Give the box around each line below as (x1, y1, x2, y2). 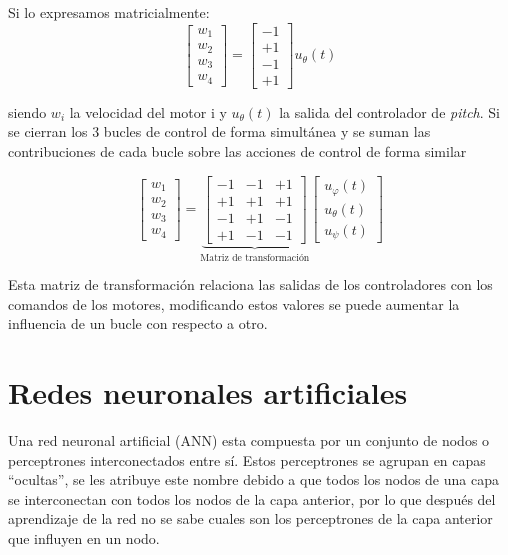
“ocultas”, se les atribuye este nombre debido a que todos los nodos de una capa (8, 469, 499, 490)
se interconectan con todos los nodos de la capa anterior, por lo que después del (8, 488, 496, 509)
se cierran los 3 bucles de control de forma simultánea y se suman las (8, 121, 431, 142)
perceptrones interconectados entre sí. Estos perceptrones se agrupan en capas (8, 449, 486, 470)
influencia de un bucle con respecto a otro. (8, 313, 268, 334)
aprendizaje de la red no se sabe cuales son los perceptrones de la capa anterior (8, 508, 493, 529)
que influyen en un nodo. (8, 527, 160, 548)
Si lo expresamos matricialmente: (8, 2, 210, 22)
